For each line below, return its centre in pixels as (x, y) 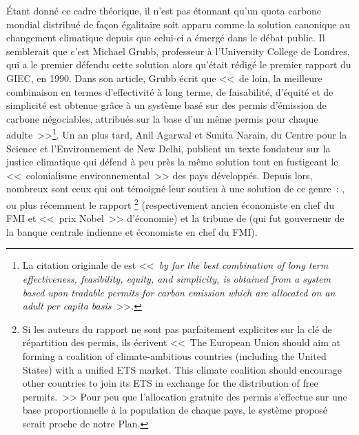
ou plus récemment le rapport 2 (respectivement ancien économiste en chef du (170, 203)
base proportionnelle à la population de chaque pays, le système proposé (175, 410)
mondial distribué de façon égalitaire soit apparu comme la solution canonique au (178, 24)
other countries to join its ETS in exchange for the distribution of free (170, 383)
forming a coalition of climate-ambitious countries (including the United (174, 355)
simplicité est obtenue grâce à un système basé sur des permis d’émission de (166, 105)
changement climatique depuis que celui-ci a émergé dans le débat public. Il (166, 38)
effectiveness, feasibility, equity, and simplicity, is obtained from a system (176, 279)
